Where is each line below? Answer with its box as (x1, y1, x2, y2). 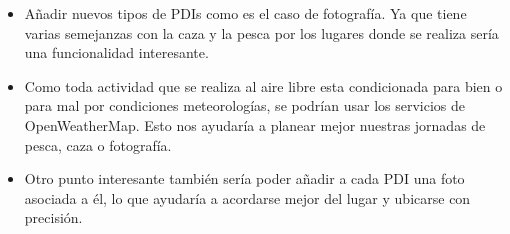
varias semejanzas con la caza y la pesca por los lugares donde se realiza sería (24, 22, 499, 43)
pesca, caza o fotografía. (24, 134, 172, 155)
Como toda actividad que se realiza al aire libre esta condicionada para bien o (24, 75, 503, 96)
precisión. (24, 207, 83, 228)
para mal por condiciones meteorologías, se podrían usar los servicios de (24, 95, 465, 116)
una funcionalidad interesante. (24, 42, 209, 63)
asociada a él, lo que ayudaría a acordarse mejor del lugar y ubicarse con (24, 187, 471, 208)
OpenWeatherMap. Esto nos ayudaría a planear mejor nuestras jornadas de (24, 114, 486, 135)
